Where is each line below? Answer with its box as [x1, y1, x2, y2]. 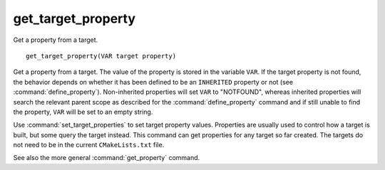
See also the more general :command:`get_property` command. [13, 154, 200, 162]
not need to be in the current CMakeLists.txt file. [13, 141, 165, 149]
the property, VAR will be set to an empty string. [13, 107, 153, 116]
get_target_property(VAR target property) [26, 52, 177, 60]
